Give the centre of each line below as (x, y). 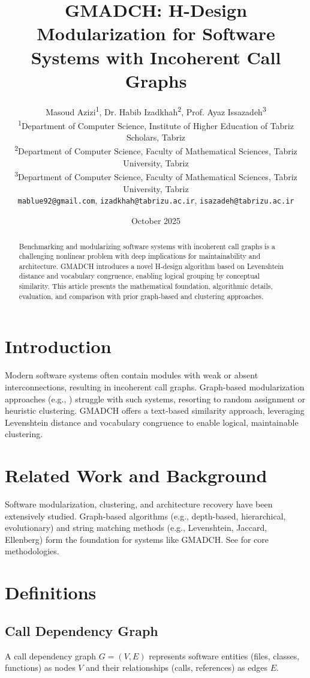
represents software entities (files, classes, (224, 655)
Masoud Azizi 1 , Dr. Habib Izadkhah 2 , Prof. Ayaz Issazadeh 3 (156, 110)
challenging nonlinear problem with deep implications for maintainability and (139, 256)
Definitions (51, 592)
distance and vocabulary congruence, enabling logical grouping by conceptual (139, 276)
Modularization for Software (156, 33)
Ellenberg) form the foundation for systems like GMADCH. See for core (137, 539)
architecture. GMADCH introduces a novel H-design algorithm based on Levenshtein (151, 266)
